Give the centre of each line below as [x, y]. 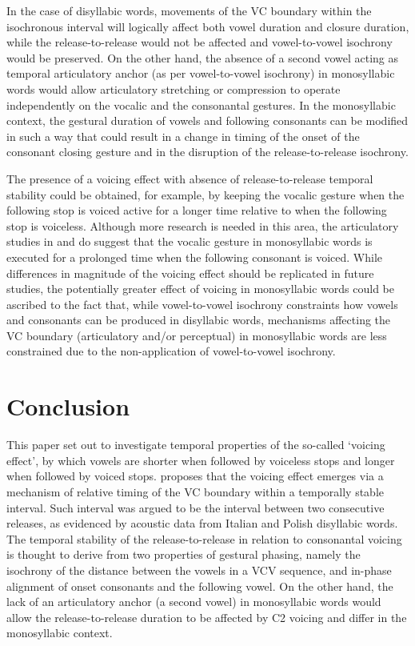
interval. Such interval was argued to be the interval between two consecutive [196, 507]
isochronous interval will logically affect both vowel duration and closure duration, [208, 26]
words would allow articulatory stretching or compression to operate [174, 88]
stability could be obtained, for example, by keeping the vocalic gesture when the [206, 194]
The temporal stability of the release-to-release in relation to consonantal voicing [204, 538]
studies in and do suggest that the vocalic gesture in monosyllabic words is [190, 241]
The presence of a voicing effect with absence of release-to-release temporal [190, 178]
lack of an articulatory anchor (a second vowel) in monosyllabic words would [194, 602]
